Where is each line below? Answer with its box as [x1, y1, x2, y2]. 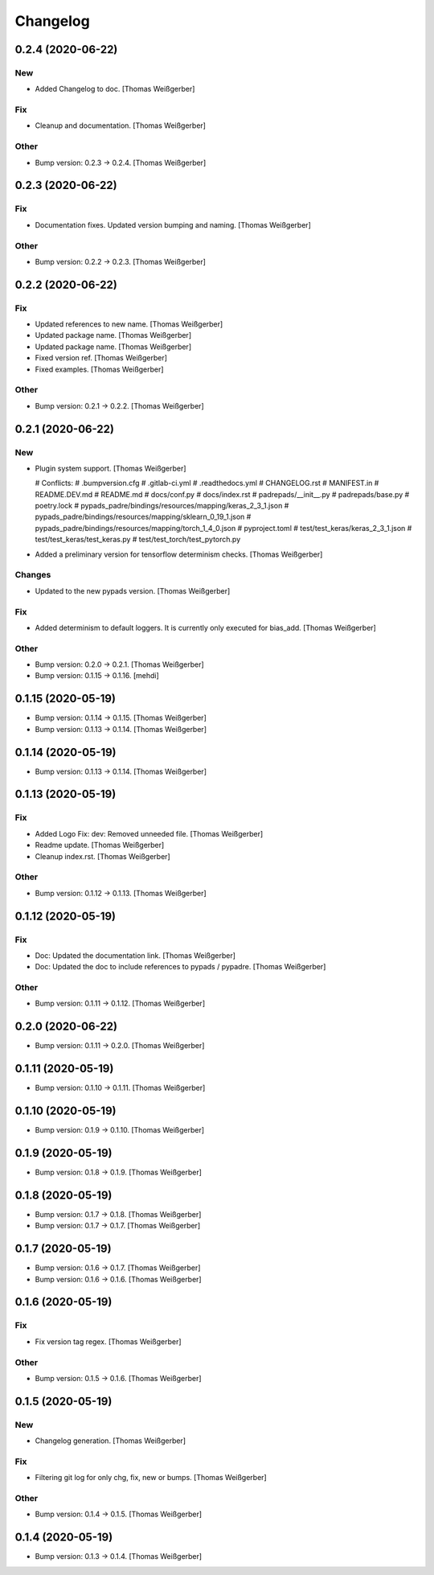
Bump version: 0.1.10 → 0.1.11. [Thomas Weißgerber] [35, 1083, 206, 1093]
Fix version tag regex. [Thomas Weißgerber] [35, 1336, 182, 1347]
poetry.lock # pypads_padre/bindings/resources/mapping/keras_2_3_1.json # [35, 501, 289, 511]
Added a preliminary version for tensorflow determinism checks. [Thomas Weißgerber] [35, 549, 323, 559]
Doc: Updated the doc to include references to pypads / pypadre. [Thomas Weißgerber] [35, 962, 326, 972]
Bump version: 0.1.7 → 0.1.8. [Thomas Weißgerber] [35, 1209, 202, 1219]
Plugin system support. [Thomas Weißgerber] [35, 463, 186, 473]
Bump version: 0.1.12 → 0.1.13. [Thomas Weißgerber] [35, 888, 207, 898]
